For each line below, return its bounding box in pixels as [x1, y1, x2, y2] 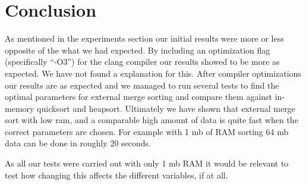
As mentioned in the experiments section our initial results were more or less [5, 32, 284, 45]
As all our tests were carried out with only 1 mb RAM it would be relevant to [5, 157, 289, 170]
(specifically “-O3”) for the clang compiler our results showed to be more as [5, 55, 280, 68]
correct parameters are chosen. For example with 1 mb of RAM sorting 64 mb [5, 125, 289, 137]
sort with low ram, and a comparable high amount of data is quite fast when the [5, 114, 298, 126]
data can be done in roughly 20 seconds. [5, 137, 151, 149]
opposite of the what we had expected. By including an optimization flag [5, 43, 270, 56]
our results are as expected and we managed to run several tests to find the [5, 79, 279, 91]
